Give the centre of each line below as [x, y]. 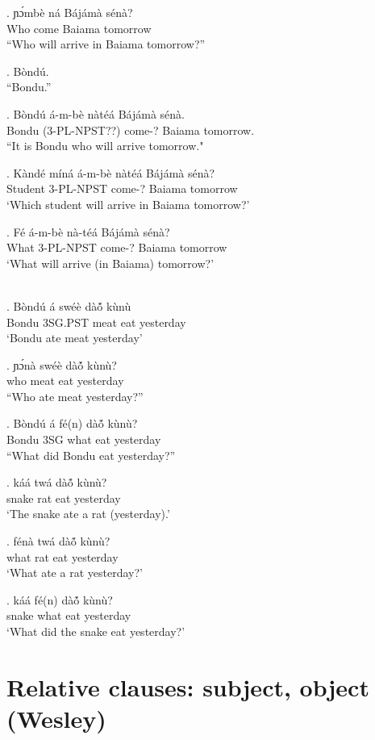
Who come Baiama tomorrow [79, 28]
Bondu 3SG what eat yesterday [84, 439]
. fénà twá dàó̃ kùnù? [58, 541]
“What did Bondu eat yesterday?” [91, 455]
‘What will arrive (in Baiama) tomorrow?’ [110, 263]
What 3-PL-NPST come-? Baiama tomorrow [117, 247]
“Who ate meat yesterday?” [75, 396]
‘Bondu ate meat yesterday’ [75, 338]
